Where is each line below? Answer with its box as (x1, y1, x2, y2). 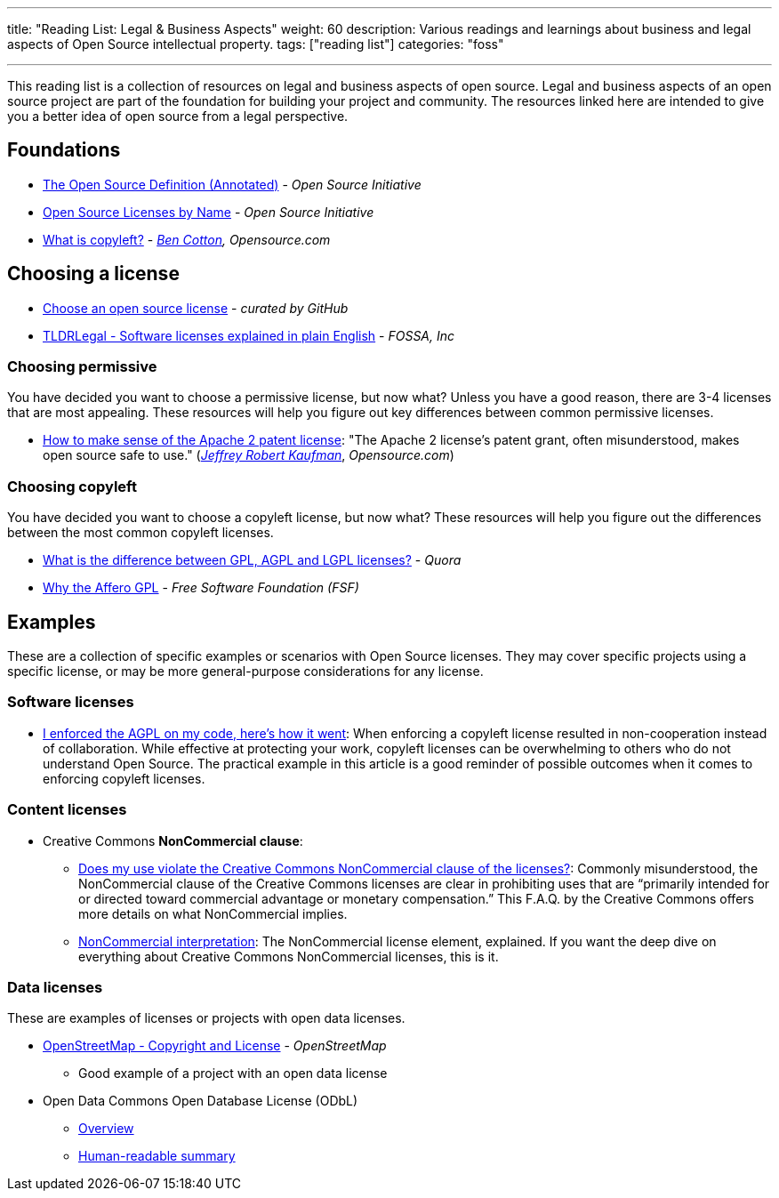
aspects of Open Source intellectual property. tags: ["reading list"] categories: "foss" (7, 36, 504, 52)
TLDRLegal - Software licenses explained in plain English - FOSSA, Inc (43, 327, 455, 343)
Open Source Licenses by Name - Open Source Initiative (43, 204, 374, 220)
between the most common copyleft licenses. (7, 525, 274, 541)
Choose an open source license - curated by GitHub (43, 300, 349, 316)
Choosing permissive (7, 358, 157, 376)
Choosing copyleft (7, 477, 137, 495)
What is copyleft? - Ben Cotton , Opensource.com (43, 231, 331, 247)
